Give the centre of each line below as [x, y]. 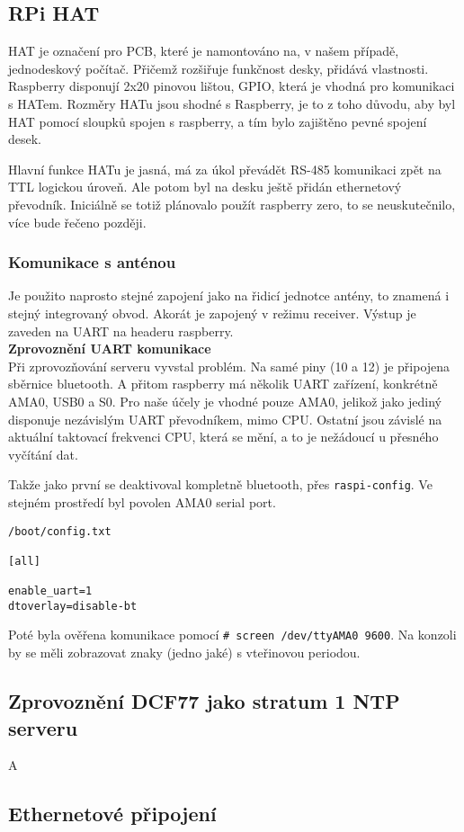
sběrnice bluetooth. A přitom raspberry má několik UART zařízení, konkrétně [223, 384]
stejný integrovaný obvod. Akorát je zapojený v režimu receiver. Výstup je [212, 313]
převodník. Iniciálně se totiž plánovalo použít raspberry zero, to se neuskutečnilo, [232, 204]
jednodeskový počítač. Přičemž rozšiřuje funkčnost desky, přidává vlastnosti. [219, 68]
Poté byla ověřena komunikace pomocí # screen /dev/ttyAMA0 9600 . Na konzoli [232, 635]
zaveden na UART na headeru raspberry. [121, 331]
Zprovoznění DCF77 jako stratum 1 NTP [204, 701]
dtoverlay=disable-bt [73, 606]
